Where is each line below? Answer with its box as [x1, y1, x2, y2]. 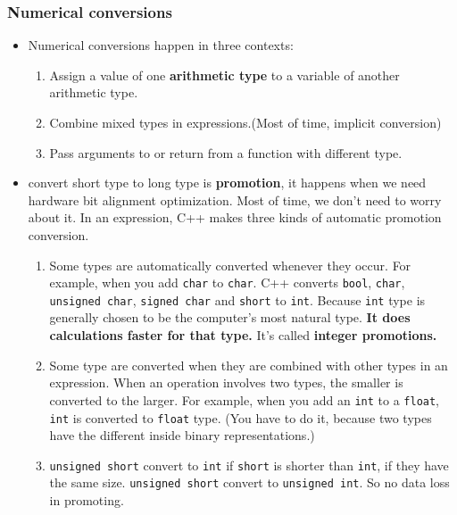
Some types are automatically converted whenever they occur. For [49, 255, 411, 274]
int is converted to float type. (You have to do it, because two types [49, 408, 432, 427]
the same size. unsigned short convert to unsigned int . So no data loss [49, 473, 450, 492]
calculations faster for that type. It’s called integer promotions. [49, 326, 437, 345]
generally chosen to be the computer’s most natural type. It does [49, 308, 411, 327]
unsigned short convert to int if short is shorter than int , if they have [49, 455, 449, 474]
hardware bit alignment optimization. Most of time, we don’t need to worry [28, 190, 442, 209]
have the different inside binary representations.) [49, 426, 315, 444]
